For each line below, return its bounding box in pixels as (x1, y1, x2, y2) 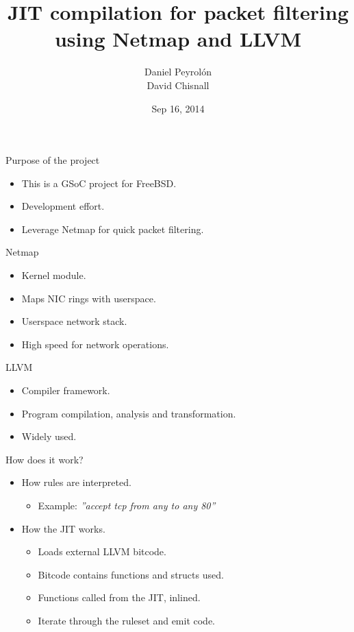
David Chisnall (147, 77, 210, 92)
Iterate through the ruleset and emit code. (38, 613, 216, 627)
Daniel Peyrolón (144, 64, 212, 79)
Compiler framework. (21, 383, 110, 398)
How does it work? (5, 452, 84, 466)
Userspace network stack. (21, 314, 127, 328)
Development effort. (21, 199, 105, 213)
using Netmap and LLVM (54, 25, 302, 53)
